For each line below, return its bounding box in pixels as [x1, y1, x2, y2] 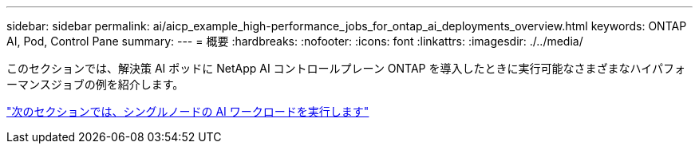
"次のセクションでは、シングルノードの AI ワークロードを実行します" [6, 105, 369, 118]
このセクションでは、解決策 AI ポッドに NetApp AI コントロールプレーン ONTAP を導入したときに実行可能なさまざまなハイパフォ [6, 61, 685, 75]
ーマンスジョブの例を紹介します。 [6, 77, 184, 91]
